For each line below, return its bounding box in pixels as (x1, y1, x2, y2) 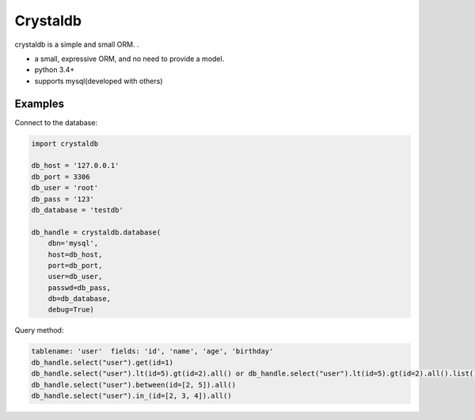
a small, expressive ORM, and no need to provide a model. (34, 54, 225, 63)
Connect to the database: (14, 117, 98, 127)
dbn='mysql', (47, 239, 99, 248)
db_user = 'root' (31, 183, 99, 193)
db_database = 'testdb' (31, 205, 124, 214)
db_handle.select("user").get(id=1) (31, 357, 174, 367)
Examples (14, 97, 65, 110)
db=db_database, (47, 294, 111, 304)
